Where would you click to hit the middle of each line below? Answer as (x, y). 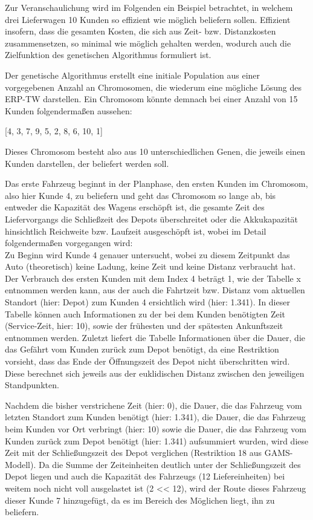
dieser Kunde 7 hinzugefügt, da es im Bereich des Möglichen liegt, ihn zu (140, 500)
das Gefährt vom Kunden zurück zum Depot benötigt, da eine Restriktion (142, 349)
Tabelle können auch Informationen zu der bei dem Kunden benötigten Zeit (145, 314)
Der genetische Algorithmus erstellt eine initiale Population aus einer (133, 75)
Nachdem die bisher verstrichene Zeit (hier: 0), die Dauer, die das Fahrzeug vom (153, 405)
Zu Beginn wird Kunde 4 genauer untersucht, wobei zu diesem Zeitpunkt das (147, 254)
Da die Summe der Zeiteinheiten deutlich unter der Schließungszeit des (170, 464)
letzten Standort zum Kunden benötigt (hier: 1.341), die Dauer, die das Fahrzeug (155, 417)
